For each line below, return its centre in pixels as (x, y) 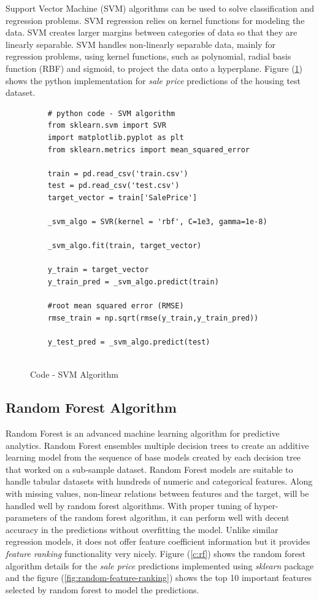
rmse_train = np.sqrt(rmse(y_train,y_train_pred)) (153, 318)
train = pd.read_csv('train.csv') (118, 173)
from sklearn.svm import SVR (107, 126)
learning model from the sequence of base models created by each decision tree (153, 457)
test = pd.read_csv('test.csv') (113, 186)
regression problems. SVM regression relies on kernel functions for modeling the (155, 20)
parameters (26, 517)
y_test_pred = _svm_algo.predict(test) (129, 342)
